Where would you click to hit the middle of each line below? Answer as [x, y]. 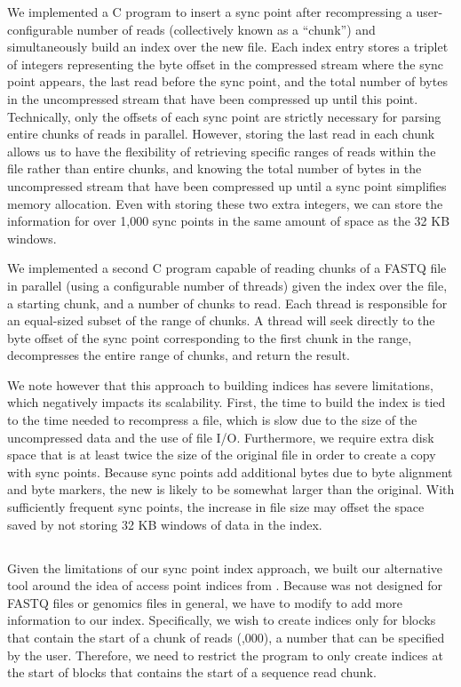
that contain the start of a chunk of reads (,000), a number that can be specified [226, 637]
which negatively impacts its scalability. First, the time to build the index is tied [227, 402]
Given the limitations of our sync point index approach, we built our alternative [225, 567]
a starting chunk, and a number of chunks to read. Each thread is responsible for [227, 303]
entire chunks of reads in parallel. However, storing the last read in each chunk [221, 134]
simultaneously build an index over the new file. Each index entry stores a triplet [228, 47]
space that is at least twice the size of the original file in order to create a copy [222, 455]
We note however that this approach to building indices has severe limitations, [221, 384]
